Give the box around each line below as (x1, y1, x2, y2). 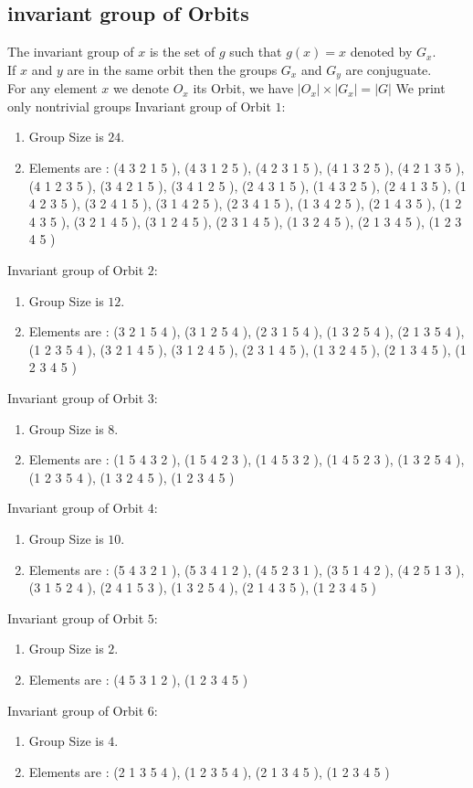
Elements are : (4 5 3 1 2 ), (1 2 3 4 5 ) (28, 669, 248, 688)
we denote (112, 79, 169, 98)
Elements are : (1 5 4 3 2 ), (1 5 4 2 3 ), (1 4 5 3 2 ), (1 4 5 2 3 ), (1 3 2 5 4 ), (28, 450, 465, 469)
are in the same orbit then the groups (67, 59, 278, 79)
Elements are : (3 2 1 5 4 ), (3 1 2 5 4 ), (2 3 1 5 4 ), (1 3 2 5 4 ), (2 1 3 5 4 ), (28, 322, 465, 341)
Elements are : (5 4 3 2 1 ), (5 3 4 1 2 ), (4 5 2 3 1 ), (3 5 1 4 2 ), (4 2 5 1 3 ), (28, 559, 465, 579)
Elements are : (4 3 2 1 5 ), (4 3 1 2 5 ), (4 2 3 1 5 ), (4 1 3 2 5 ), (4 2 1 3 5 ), (28, 158, 465, 177)
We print (395, 79, 446, 98)
